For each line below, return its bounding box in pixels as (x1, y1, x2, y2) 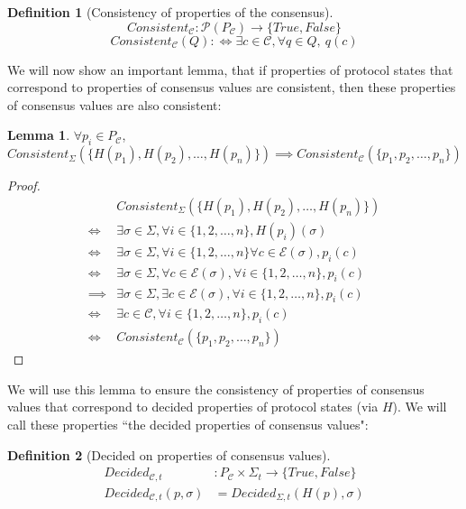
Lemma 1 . (7, 125, 70, 144)
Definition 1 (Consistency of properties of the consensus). (7, 3, 334, 21)
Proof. (7, 176, 41, 195)
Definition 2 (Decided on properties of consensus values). (7, 445, 331, 464)
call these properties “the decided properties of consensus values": (7, 414, 369, 433)
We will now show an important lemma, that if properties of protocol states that (7, 60, 453, 79)
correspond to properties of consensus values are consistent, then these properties (7, 78, 456, 97)
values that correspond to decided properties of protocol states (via (7, 397, 379, 416)
